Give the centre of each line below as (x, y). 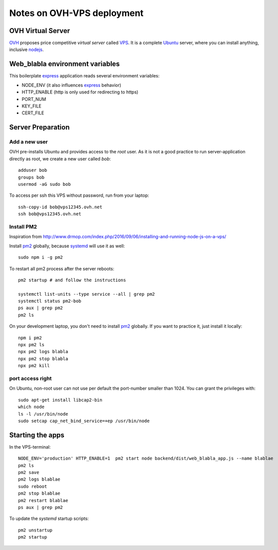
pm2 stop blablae (39, 494)
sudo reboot (33, 486)
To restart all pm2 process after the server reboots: (62, 269)
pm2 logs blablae (39, 479)
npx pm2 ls (31, 345)
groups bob (31, 177)
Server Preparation (39, 127)
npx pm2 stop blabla (43, 359)
